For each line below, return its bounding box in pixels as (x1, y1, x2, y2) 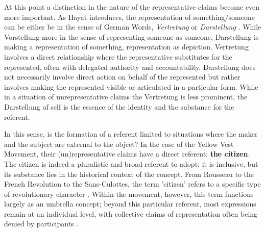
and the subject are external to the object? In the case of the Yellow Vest (4, 138, 234, 149)
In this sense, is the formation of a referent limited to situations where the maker (4, 128, 258, 139)
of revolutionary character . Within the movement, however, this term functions (4, 188, 254, 199)
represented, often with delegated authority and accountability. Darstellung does (4, 61, 256, 72)
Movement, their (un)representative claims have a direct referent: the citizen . (4, 148, 250, 159)
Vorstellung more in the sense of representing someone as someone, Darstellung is (4, 31, 259, 42)
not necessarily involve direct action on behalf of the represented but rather (4, 71, 240, 82)
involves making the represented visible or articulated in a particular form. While (4, 81, 258, 92)
